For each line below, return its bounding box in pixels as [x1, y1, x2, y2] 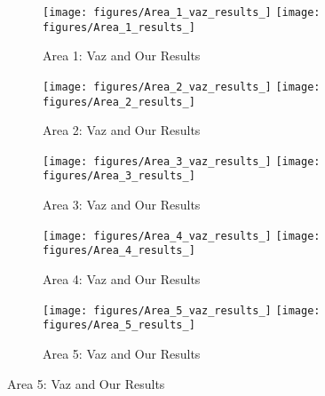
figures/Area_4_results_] [43, 244, 195, 257]
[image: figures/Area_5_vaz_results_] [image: [43, 304, 321, 317]
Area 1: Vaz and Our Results [43, 46, 201, 65]
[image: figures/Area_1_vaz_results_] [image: [43, 6, 321, 19]
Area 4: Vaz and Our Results [43, 270, 201, 289]
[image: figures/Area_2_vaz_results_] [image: [43, 80, 321, 93]
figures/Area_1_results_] [43, 20, 195, 34]
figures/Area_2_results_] [43, 95, 195, 108]
